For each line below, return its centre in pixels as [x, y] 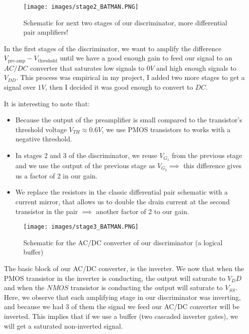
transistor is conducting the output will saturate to [147, 287]
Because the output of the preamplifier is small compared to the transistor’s [129, 120]
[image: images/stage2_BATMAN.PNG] [81, 7]
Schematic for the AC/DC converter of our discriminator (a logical [123, 242]
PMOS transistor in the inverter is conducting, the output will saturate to [115, 278]
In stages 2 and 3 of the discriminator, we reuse [86, 155]
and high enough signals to [196, 68]
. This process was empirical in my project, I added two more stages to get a [131, 77]
